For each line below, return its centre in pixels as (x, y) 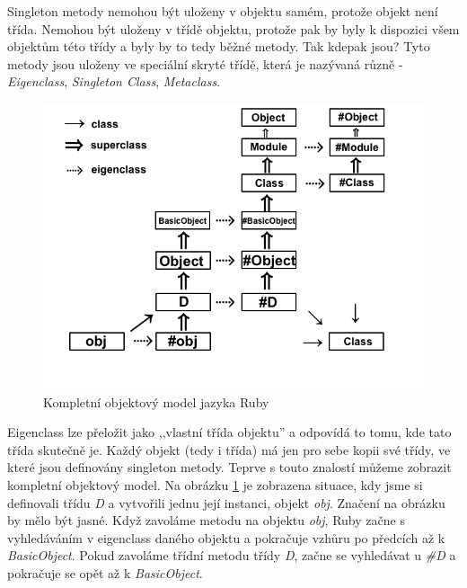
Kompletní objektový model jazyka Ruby (156, 401)
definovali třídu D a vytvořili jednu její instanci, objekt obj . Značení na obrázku (226, 502)
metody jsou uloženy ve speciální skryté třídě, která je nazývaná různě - (205, 63)
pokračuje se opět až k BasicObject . (105, 572)
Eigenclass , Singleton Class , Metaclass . (114, 81)
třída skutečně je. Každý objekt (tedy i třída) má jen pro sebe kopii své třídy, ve (229, 449)
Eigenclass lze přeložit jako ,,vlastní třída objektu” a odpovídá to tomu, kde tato (229, 432)
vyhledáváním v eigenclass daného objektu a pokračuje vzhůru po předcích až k (226, 537)
